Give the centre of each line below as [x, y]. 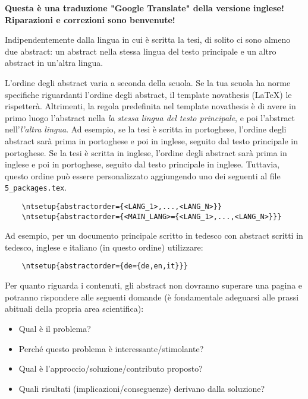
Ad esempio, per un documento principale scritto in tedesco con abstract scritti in [154, 235]
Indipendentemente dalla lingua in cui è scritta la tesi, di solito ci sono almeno [148, 39]
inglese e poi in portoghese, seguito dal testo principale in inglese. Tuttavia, [142, 164]
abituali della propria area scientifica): [74, 308]
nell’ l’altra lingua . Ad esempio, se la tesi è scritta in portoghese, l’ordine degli [146, 129]
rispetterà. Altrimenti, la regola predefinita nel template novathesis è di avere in [150, 106]
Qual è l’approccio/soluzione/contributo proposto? [111, 368]
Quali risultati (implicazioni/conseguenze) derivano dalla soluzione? [142, 388]
